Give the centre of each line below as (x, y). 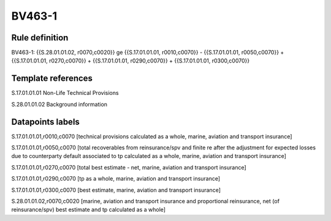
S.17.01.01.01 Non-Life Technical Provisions (65, 93)
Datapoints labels (45, 122)
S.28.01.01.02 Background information (59, 104)
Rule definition (40, 38)
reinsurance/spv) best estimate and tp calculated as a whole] (88, 210)
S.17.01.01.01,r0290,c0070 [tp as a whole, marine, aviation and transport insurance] (116, 179)
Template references (52, 79)
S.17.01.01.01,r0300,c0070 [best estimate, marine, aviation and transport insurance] (116, 190)
